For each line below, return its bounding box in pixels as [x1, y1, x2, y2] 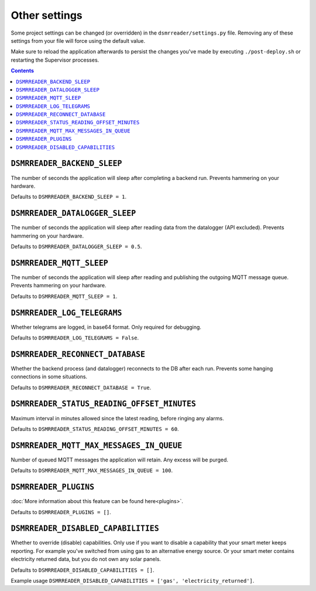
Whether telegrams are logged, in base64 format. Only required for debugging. [11, 323, 202, 331]
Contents [11, 67, 35, 74]
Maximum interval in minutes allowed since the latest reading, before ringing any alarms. [11, 415, 225, 422]
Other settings [11, 9, 83, 22]
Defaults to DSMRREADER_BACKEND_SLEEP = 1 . [11, 193, 127, 201]
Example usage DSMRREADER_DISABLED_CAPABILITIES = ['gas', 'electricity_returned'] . [11, 578, 255, 585]
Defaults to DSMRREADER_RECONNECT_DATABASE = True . [11, 384, 152, 391]
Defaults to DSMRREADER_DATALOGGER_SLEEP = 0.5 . [11, 243, 142, 250]
